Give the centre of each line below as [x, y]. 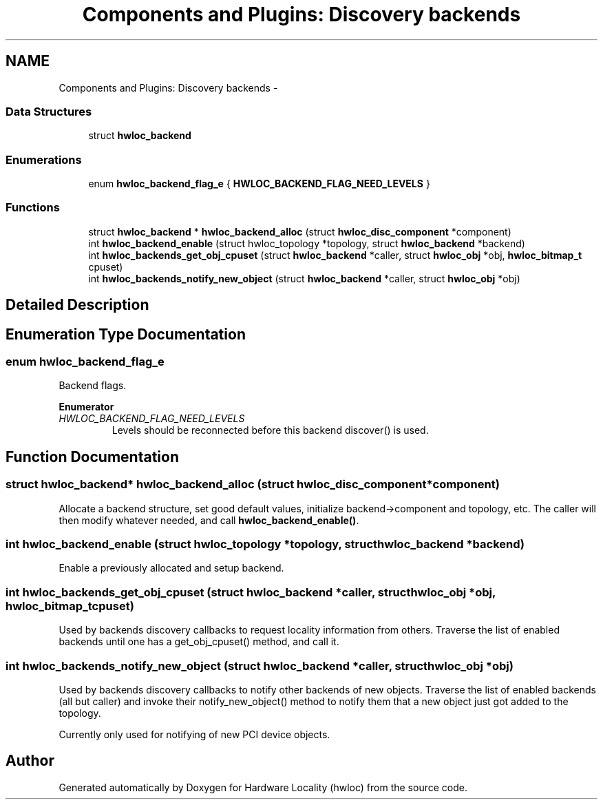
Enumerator [86, 407]
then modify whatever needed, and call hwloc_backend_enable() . [209, 520]
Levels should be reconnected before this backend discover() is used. [270, 430]
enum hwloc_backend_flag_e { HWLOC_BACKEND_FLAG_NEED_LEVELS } [259, 184]
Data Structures [49, 111]
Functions [33, 208]
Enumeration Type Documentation [126, 334]
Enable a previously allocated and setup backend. [171, 568]
